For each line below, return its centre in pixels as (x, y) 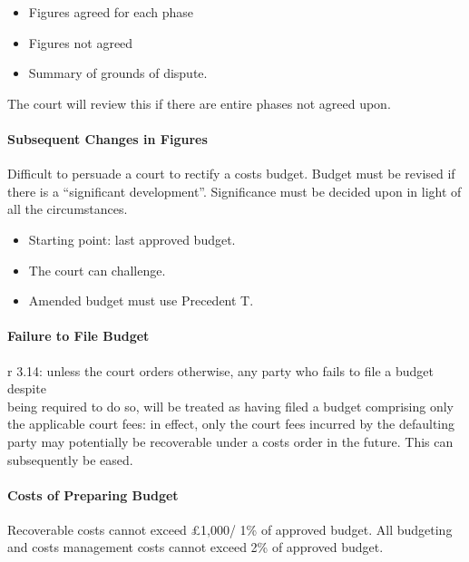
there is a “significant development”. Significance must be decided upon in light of (234, 191)
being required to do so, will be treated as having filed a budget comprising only (230, 406)
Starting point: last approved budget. (132, 239)
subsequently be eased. (70, 459)
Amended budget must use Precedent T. (141, 300)
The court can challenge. (97, 270)
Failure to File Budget (78, 336)
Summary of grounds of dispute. (118, 73)
